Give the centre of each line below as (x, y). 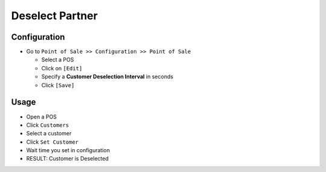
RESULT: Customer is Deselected (67, 159)
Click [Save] (58, 85)
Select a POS (58, 60)
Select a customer (49, 134)
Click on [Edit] (62, 68)
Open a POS (42, 117)
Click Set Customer (52, 142)
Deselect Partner (54, 16)
